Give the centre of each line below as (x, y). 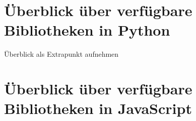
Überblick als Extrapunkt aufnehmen (61, 54)
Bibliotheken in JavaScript (98, 108)
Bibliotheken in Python (87, 30)
